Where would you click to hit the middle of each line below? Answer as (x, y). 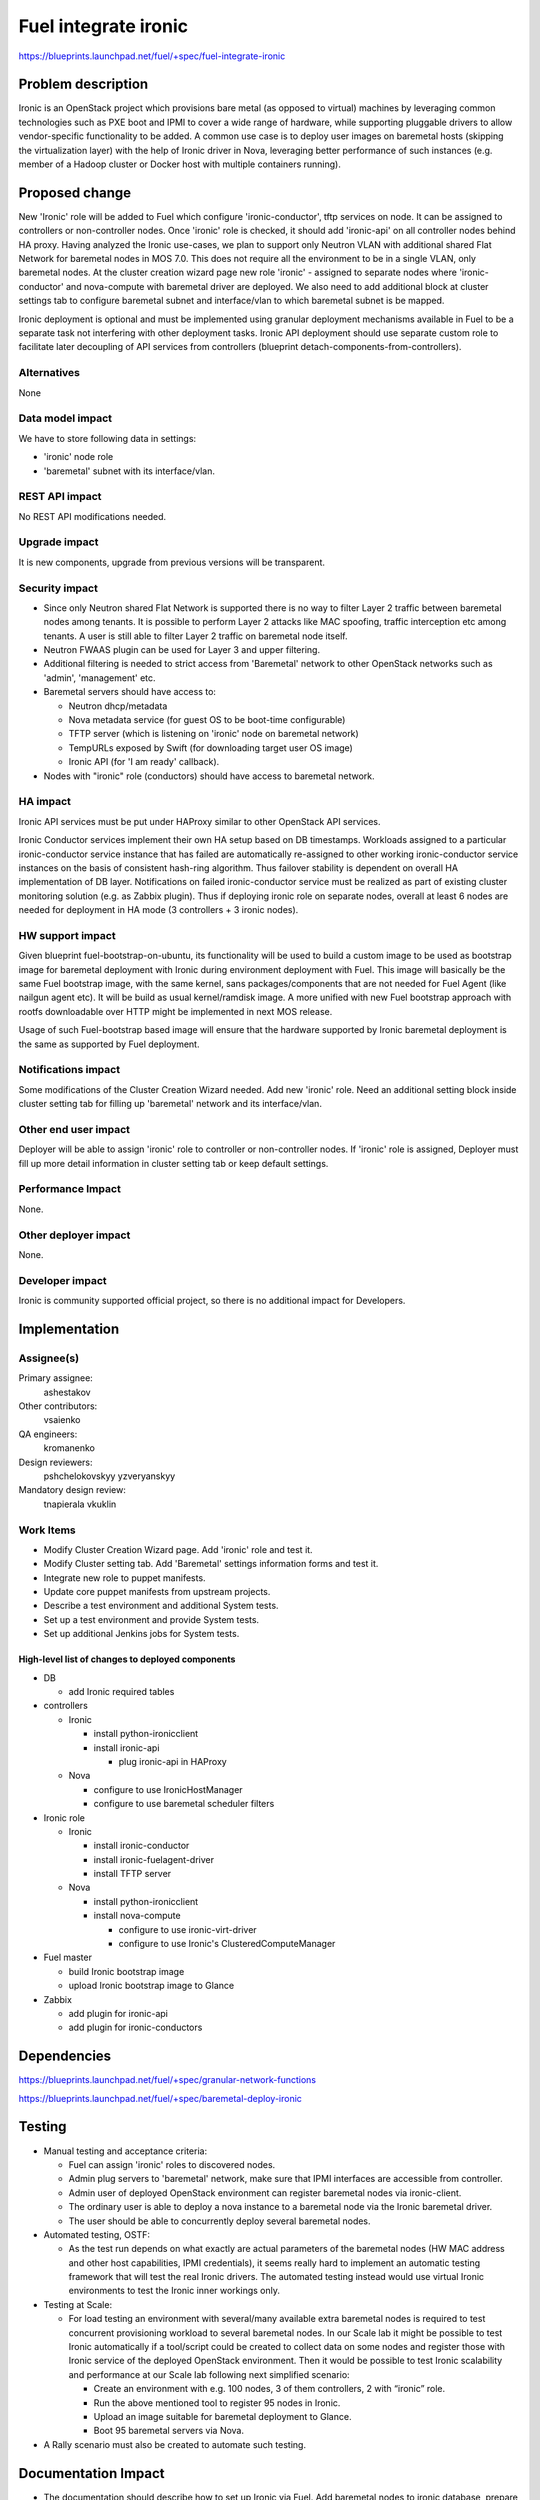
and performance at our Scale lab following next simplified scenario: (209, 2374)
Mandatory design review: (72, 1490)
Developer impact (62, 1280)
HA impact (45, 802)
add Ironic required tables (121, 1691)
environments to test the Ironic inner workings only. (174, 2291)
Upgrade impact (58, 542)
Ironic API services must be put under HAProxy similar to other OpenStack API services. (199, 821)
